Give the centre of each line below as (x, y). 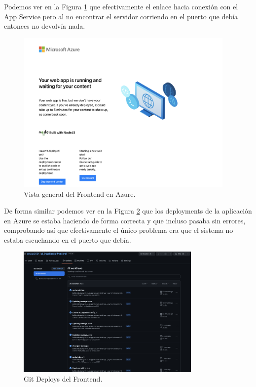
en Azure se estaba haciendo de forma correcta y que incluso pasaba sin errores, (125, 220)
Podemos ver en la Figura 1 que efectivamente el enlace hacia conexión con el (121, 6)
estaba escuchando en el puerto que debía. (68, 239)
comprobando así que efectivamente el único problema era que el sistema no (119, 230)
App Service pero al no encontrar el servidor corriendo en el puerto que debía (121, 16)
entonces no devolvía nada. (45, 26)
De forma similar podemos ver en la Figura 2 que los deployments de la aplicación (128, 211)
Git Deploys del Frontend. (63, 379)
